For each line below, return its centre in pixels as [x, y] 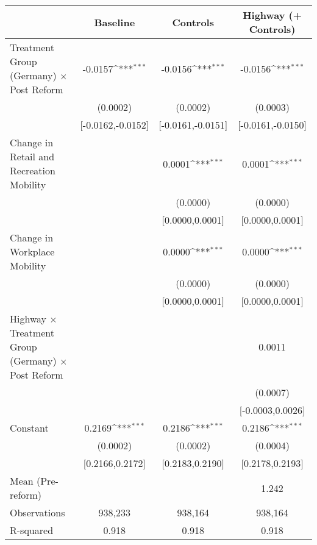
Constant [29, 428]
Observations [37, 512]
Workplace [32, 251]
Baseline [115, 22]
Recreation [33, 170]
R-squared [32, 530]
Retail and [32, 156]
